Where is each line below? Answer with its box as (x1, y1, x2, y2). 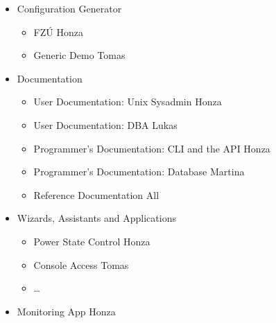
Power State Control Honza (33, 234, 150, 248)
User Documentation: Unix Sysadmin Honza (33, 94, 222, 109)
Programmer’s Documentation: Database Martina (33, 164, 245, 179)
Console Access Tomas (33, 257, 129, 272)
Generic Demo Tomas (33, 48, 126, 62)
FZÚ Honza (33, 24, 83, 39)
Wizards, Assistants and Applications (17, 211, 176, 225)
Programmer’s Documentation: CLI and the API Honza (33, 141, 270, 155)
